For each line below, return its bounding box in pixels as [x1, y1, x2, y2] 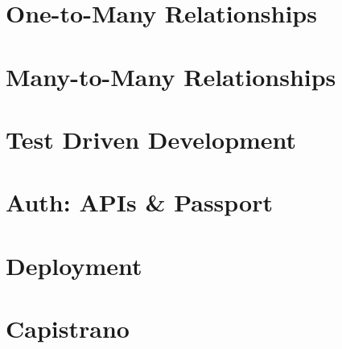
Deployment [6, 248, 142, 281]
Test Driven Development [6, 122, 297, 155]
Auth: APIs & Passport [6, 186, 273, 219]
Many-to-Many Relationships [6, 60, 336, 92]
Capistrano [6, 312, 130, 345]
